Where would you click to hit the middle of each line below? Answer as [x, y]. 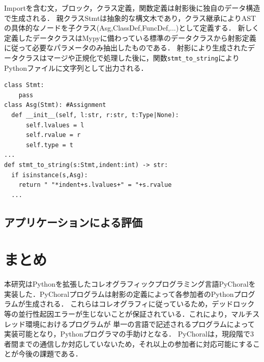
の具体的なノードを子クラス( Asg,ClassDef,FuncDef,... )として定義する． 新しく [132, 28]
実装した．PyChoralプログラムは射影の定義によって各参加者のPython [119, 294]
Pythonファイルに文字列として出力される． [76, 67]
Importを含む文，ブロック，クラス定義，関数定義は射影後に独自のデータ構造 [132, 8]
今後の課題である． [50, 354]
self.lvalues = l [55, 125]
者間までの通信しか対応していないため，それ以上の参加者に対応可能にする [129, 343]
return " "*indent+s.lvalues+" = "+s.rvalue [95, 185]
